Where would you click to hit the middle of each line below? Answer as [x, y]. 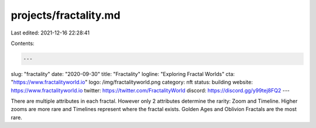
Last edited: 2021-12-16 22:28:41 [50, 33]
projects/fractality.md [66, 15]
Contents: [23, 43]
